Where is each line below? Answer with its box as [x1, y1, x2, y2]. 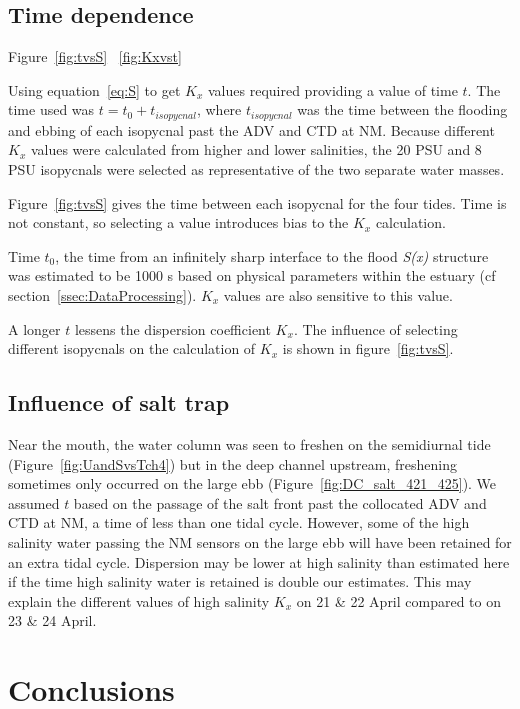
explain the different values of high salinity [8, 590, 270, 611]
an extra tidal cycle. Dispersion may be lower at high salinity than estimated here [8, 551, 510, 572]
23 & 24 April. [8, 610, 97, 631]
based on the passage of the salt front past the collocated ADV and [73, 492, 487, 513]
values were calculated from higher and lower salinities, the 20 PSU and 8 [30, 139, 482, 160]
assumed [8, 492, 60, 513]
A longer [8, 318, 61, 339]
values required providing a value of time [208, 79, 458, 100]
